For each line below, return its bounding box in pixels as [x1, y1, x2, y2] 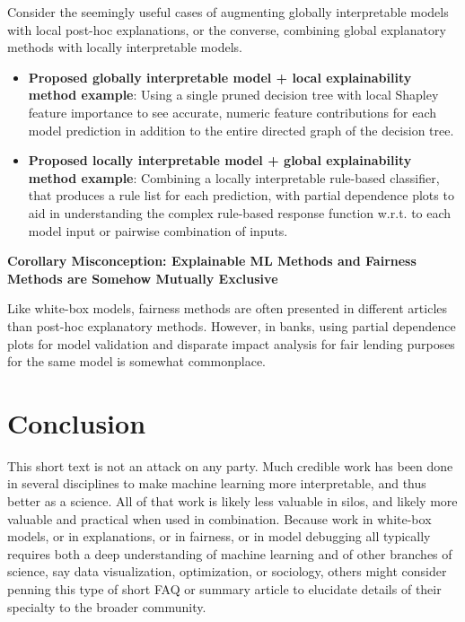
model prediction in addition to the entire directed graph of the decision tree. [28, 120, 454, 139]
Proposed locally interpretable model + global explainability [28, 151, 412, 170]
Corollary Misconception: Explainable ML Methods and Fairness [7, 251, 417, 270]
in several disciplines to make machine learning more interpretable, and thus [7, 474, 426, 493]
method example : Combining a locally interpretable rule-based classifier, [28, 168, 440, 187]
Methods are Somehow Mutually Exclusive [7, 268, 278, 287]
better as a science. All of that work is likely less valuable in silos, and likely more [7, 492, 458, 510]
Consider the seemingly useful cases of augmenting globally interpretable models [7, 3, 449, 21]
